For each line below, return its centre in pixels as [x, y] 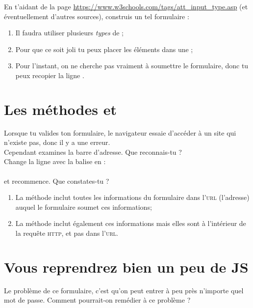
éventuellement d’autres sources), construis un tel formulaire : [97, 16]
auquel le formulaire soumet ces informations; [84, 207]
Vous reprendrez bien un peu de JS [126, 266]
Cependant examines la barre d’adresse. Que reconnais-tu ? [93, 152]
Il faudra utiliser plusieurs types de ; [70, 33]
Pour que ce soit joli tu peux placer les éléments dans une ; [104, 49]
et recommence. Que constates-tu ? [57, 181]
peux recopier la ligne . [50, 75]
